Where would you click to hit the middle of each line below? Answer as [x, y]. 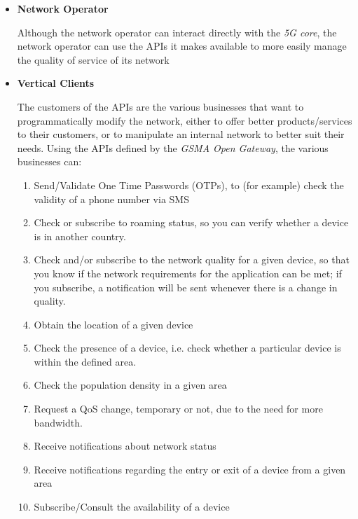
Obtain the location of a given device [113, 324]
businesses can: [49, 161]
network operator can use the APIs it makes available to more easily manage [182, 46]
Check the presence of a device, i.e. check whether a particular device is [187, 348]
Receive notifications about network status [125, 446]
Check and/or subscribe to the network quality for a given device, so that [192, 259]
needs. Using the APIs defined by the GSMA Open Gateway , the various [173, 147]
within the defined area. [85, 361]
